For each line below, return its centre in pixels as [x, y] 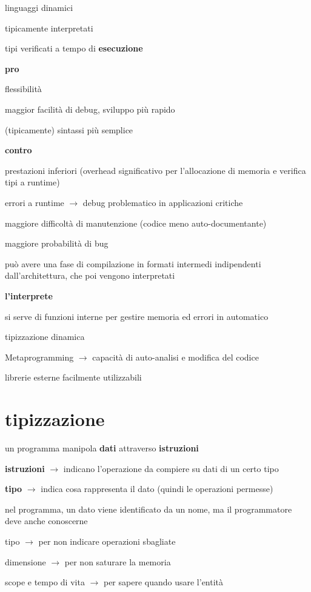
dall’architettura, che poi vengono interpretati [90, 275]
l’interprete [29, 295]
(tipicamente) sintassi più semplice [69, 129]
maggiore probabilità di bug [57, 243]
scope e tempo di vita [45, 582]
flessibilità [23, 89]
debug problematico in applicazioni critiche [163, 202]
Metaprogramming [39, 357]
